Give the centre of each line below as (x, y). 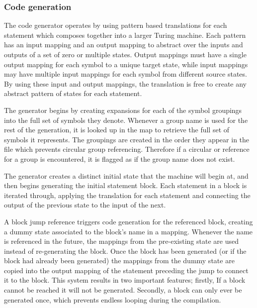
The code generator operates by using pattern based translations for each (116, 25)
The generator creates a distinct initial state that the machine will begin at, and (126, 175)
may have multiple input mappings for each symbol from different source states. (126, 74)
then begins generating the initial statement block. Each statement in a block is (126, 185)
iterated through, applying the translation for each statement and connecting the (127, 195)
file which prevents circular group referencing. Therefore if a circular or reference (127, 149)
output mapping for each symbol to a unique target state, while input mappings (126, 64)
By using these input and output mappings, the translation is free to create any (125, 83)
